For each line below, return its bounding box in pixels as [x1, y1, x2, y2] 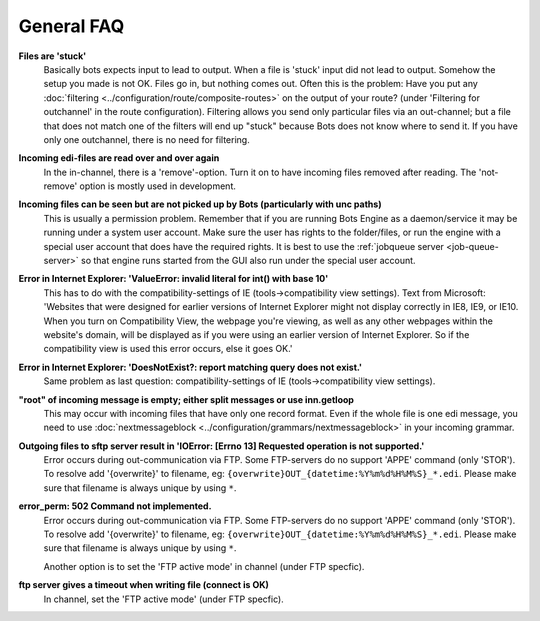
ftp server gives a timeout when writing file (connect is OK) [18, 579, 270, 591]
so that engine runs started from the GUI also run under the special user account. [80, 255, 416, 267]
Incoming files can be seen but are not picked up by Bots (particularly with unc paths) [18, 198, 382, 210]
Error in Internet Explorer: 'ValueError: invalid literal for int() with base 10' [18, 273, 329, 285]
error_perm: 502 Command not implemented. [18, 500, 212, 512]
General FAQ [18, 15, 125, 37]
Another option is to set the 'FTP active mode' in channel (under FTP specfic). [43, 560, 365, 572]
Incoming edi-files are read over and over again [18, 152, 220, 164]
